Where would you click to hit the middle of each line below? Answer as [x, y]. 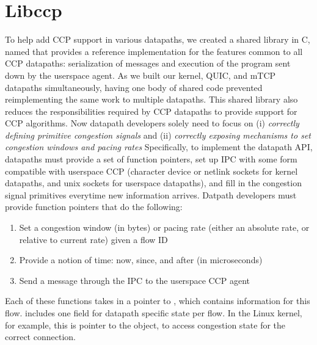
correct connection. [40, 337]
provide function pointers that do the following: [94, 207]
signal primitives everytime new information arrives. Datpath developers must [151, 194]
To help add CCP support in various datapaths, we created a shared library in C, [158, 39]
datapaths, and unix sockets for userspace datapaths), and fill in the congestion [153, 183]
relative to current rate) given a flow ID [93, 239]
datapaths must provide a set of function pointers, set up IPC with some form [151, 159]
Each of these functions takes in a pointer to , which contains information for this [158, 301]
